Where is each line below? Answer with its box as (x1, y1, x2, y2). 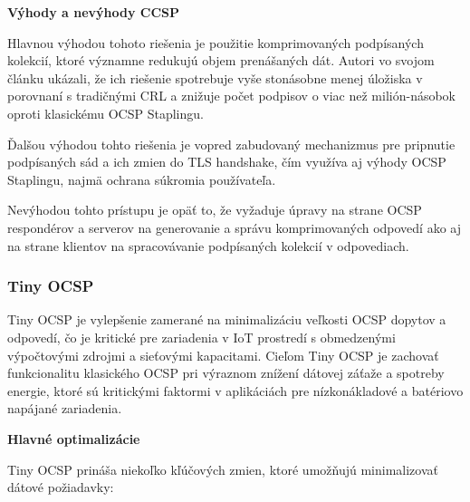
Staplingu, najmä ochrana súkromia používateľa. (7, 169, 276, 188)
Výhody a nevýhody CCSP (7, 3, 179, 21)
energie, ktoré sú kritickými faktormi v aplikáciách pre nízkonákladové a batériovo (7, 381, 464, 400)
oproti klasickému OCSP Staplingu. (7, 103, 204, 122)
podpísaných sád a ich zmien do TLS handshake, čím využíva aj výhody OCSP (7, 152, 446, 171)
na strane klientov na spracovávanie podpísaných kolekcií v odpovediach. (7, 236, 409, 255)
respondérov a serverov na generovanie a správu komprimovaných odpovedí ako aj (7, 217, 462, 237)
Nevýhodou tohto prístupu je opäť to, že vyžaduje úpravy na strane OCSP (7, 200, 422, 219)
